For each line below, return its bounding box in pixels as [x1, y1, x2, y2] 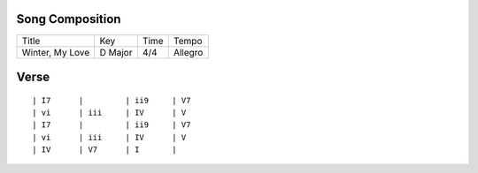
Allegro [173, 46, 204, 58]
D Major [99, 46, 133, 58]
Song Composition [16, 11, 121, 26]
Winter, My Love [21, 46, 90, 58]
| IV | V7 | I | [32, 145, 177, 154]
